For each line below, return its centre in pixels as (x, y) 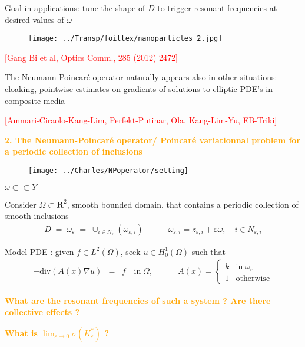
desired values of (34, 19)
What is (21, 333)
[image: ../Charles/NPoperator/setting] (109, 171)
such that (209, 251)
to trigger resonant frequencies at (217, 8)
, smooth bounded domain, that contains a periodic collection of (183, 204)
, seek (130, 251)
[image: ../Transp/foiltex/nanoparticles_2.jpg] (125, 39)
